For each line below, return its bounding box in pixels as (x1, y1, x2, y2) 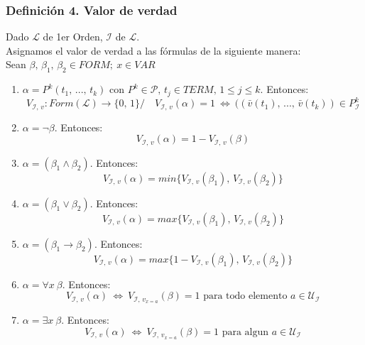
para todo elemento (203, 291, 288, 302)
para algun (222, 327, 269, 337)
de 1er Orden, (43, 29, 103, 44)
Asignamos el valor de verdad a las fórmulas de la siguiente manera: (6, 43, 301, 57)
